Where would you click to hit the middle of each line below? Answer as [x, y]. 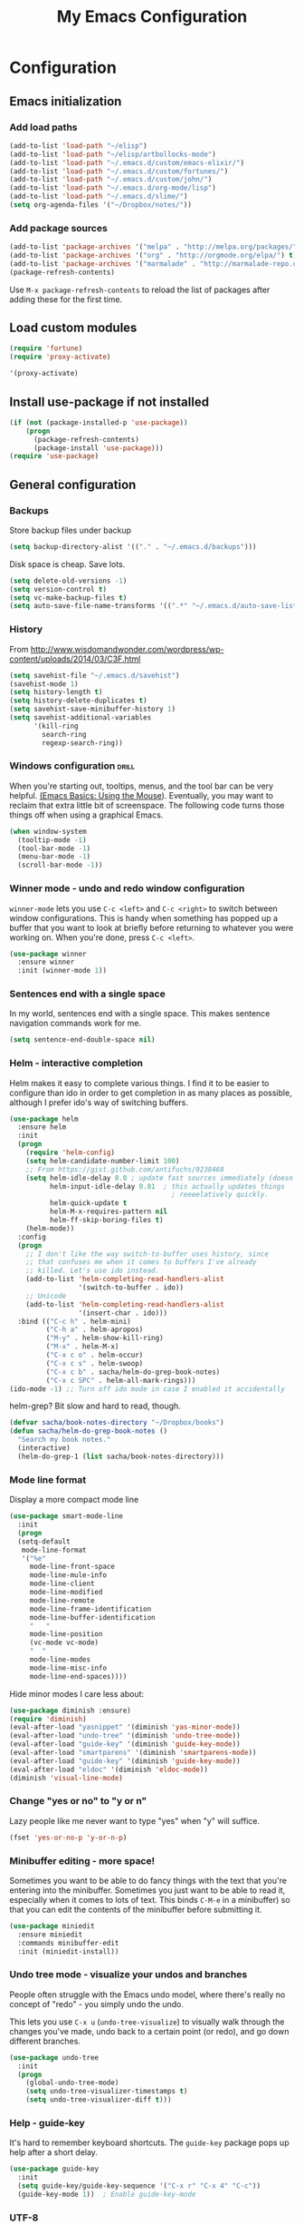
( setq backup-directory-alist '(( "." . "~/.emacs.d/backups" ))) [133, 546]
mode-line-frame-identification [90, 1609]
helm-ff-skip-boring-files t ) [107, 1220]
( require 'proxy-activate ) [60, 357]
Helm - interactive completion [76, 1063]
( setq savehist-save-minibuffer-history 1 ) [93, 710]
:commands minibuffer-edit [68, 1943]
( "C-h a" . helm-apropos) [95, 1330]
